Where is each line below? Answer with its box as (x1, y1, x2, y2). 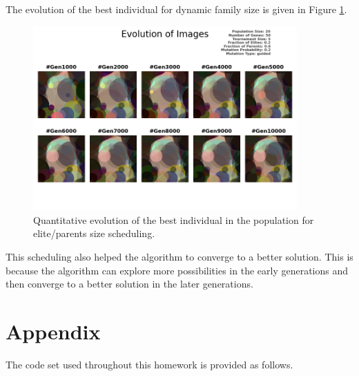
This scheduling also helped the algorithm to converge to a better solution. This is (6, 250, 353, 264)
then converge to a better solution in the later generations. (6, 276, 253, 291)
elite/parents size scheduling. (33, 226, 155, 241)
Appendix (6, 317, 101, 345)
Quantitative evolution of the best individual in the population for (33, 212, 314, 227)
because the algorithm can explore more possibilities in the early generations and (6, 263, 349, 277)
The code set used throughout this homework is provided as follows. (6, 357, 293, 371)
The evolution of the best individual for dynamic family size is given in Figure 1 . (6, 2, 347, 16)
